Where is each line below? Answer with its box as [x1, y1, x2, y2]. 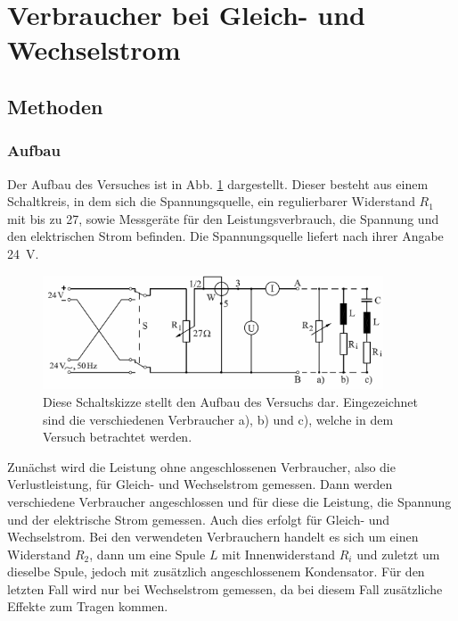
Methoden [7, 92, 103, 120]
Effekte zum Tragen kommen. [7, 597, 168, 616]
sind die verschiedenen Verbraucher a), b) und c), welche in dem [43, 410, 394, 428]
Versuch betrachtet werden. [43, 427, 192, 446]
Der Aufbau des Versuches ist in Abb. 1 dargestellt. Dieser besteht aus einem [7, 174, 429, 193]
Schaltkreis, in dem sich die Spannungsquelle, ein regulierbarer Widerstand [7, 192, 415, 211]
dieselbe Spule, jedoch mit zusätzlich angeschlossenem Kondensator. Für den [7, 562, 425, 581]
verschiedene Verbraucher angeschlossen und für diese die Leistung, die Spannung [7, 492, 452, 510]
